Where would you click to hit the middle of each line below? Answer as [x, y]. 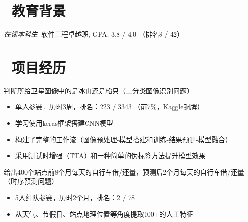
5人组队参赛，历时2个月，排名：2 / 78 [75, 197]
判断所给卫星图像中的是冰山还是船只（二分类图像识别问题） [99, 90]
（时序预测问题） [31, 181]
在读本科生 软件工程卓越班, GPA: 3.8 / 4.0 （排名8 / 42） [94, 34]
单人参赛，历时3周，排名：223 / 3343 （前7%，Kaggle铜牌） [109, 107]
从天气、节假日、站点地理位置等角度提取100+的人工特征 [104, 214]
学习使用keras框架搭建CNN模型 [64, 123]
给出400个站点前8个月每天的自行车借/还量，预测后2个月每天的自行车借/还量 [124, 171]
